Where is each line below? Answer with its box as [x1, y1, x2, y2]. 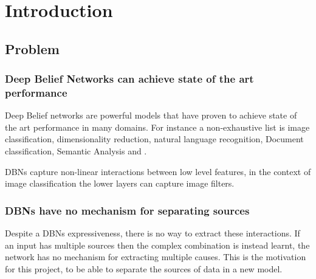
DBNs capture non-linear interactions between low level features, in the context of [5, 165, 311, 177]
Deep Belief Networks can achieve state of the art [5, 71, 254, 86]
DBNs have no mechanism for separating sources [5, 202, 250, 218]
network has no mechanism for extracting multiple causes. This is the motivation [5, 250, 306, 263]
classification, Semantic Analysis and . [5, 145, 147, 157]
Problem [5, 39, 60, 58]
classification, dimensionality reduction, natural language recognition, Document [5, 133, 304, 145]
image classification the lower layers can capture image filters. [5, 177, 235, 190]
